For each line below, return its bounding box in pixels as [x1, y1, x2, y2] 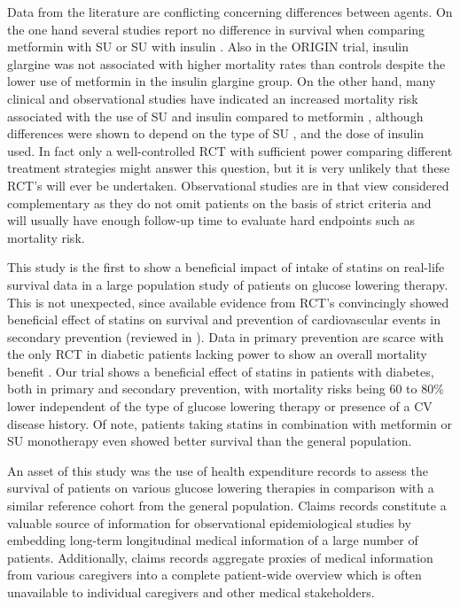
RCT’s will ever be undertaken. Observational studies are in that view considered [7, 175, 449, 194]
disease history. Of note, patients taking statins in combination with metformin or [7, 414, 452, 432]
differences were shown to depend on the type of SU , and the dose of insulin [7, 124, 425, 143]
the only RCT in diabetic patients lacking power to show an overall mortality [7, 345, 427, 363]
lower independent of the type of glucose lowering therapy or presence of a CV [7, 397, 433, 416]
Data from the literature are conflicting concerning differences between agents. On [7, 3, 453, 20]
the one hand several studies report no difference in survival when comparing [7, 19, 425, 38]
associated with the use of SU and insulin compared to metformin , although [7, 106, 424, 125]
